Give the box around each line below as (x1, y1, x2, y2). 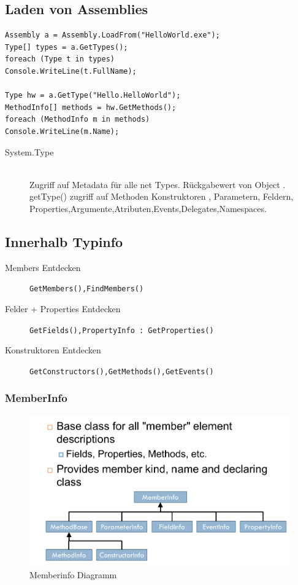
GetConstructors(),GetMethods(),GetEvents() (29, 367, 214, 376)
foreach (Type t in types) (5, 55, 115, 64)
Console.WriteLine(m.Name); (5, 127, 120, 136)
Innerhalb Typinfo (5, 232, 123, 251)
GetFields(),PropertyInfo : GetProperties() (29, 326, 214, 335)
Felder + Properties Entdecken (5, 302, 121, 315)
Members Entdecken (5, 261, 81, 273)
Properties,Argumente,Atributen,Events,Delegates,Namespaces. (29, 202, 267, 214)
